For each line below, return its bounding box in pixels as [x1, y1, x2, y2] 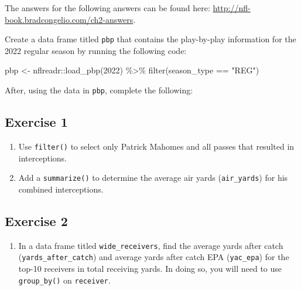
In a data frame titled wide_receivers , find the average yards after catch [18, 239, 283, 251]
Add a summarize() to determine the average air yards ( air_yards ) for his [18, 171, 288, 184]
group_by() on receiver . [18, 274, 111, 286]
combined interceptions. [18, 183, 104, 195]
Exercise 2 [5, 211, 68, 230]
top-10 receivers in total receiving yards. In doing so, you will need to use [18, 262, 282, 274]
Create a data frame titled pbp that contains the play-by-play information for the [5, 33, 296, 45]
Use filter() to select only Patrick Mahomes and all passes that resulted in [18, 140, 295, 152]
